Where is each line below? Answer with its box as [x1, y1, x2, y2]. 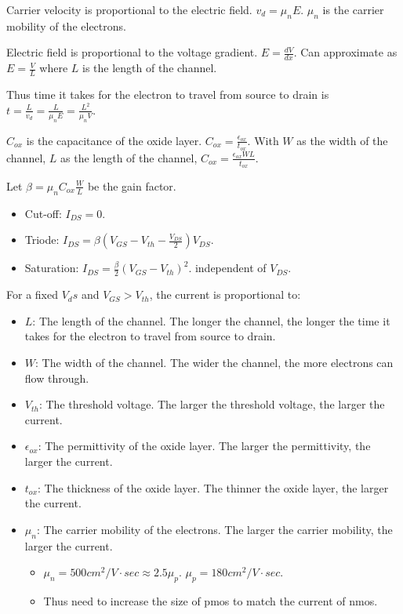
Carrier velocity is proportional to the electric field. [6, 2, 252, 17]
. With [247, 132, 279, 148]
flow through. [24, 369, 89, 386]
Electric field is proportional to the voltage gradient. [6, 44, 258, 60]
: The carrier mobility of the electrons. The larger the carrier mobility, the [36, 521, 393, 537]
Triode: [24, 231, 60, 248]
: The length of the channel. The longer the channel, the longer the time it [32, 312, 390, 329]
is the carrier [322, 2, 384, 17]
